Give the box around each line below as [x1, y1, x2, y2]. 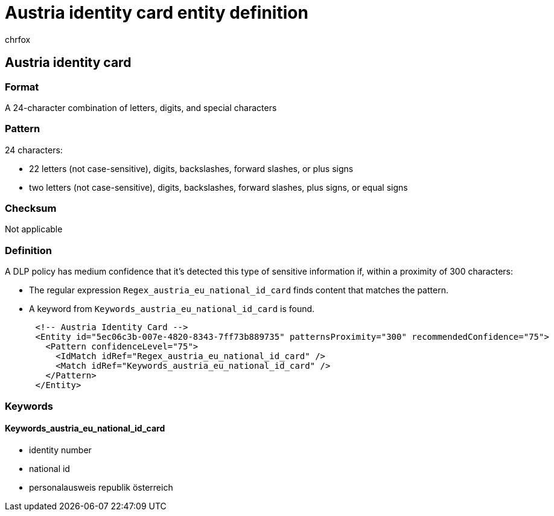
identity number [29, 444, 92, 455]
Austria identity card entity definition [5, 2, 308, 23]
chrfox [5, 34, 31, 45]
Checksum [5, 202, 57, 215]
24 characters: [5, 144, 63, 155]
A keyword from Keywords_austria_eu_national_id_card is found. [29, 304, 315, 314]
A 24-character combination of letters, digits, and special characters [5, 102, 277, 113]
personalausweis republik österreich [29, 482, 173, 492]
